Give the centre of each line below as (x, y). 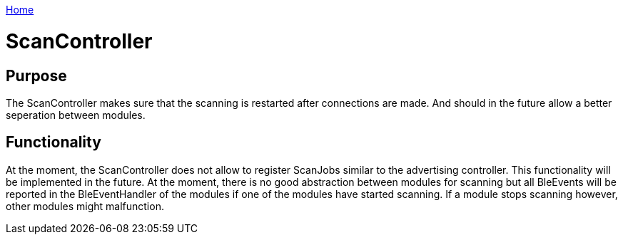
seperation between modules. (76, 115)
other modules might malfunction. (85, 206)
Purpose (36, 75)
